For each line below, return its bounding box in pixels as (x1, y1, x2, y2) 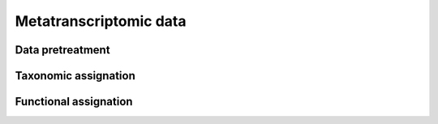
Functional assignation (15, 95, 133, 109)
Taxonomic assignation (15, 69, 135, 83)
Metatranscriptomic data (15, 12, 187, 30)
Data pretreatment (15, 43, 110, 57)
